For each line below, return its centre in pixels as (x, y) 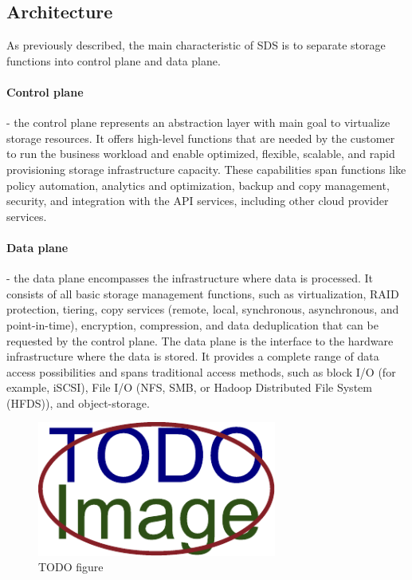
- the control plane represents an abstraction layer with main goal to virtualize (198, 122)
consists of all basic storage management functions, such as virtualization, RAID (203, 293)
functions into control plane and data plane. (114, 60)
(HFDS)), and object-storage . (78, 402)
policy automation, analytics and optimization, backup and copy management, (198, 185)
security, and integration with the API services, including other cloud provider (198, 201)
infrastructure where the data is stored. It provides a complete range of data (193, 356)
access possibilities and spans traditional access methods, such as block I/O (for (201, 371)
